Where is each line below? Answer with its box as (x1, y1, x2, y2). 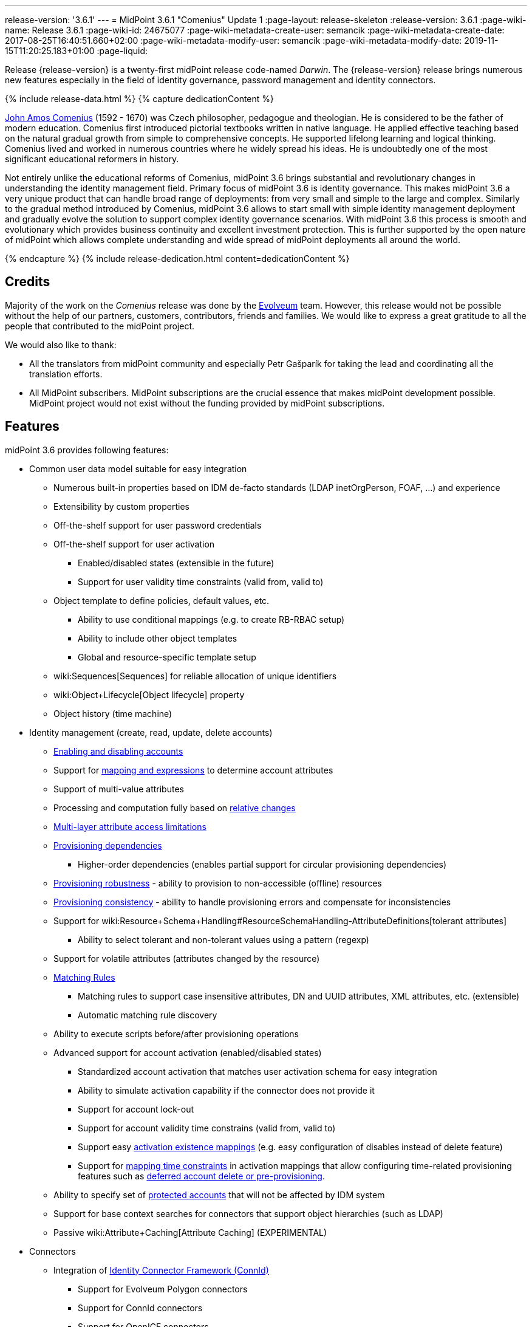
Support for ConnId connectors (78, 1302, 203, 1313)
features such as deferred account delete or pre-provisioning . (78, 1170, 325, 1181)
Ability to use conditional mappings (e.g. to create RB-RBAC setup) (78, 614, 345, 625)
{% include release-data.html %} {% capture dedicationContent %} (5, 94, 275, 104)
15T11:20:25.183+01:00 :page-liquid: (5, 46, 148, 56)
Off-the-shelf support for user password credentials (53, 519, 262, 530)
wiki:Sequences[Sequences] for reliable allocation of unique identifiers (53, 670, 337, 681)
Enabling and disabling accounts (53, 746, 183, 756)
